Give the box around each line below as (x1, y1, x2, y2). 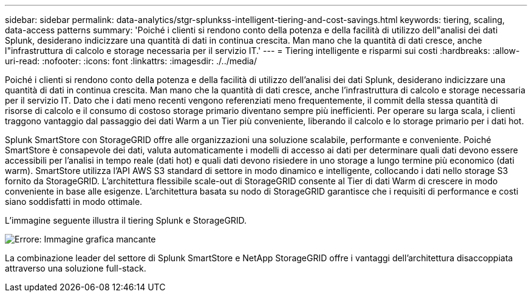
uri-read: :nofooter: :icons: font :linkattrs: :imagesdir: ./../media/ (5, 56, 257, 66)
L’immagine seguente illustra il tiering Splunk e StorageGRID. (5, 215, 247, 225)
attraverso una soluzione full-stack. (5, 263, 146, 273)
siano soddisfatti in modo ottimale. (5, 196, 143, 207)
